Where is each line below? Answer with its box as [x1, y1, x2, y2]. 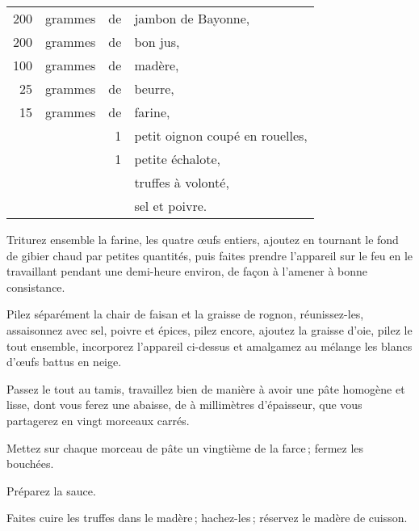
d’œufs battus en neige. [6, 353, 122, 370]
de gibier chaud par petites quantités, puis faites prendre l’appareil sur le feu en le [6, 247, 413, 263]
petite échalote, [134, 150, 221, 168]
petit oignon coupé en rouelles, [134, 126, 308, 145]
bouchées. [6, 455, 54, 472]
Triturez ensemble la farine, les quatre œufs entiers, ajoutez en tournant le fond [6, 231, 399, 247]
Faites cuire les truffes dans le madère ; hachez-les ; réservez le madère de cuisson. [6, 509, 408, 526]
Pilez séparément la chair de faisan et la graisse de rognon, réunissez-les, [6, 306, 364, 322]
